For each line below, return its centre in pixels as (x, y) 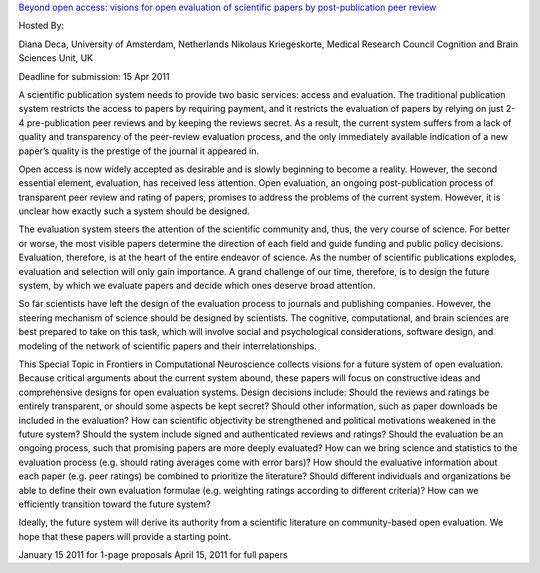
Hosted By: (41, 26)
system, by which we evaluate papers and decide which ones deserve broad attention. (197, 286)
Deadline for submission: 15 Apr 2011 (94, 76)
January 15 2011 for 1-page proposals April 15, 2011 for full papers (153, 555)
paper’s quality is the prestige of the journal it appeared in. (139, 151)
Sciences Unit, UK (56, 58)
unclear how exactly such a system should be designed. (134, 211)
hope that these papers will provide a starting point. (125, 536)
